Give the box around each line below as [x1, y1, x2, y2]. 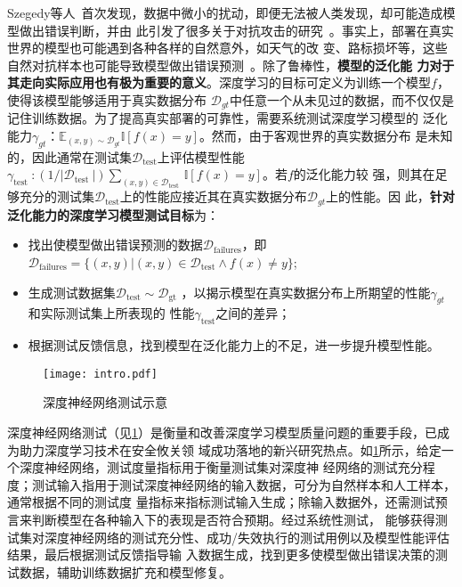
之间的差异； [215, 304, 291, 322]
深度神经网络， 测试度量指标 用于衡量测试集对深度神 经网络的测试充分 [19, 458, 423, 477]
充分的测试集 [19, 187, 94, 206]
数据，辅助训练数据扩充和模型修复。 [19, 562, 231, 581]
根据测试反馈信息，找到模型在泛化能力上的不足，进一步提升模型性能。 [28, 336, 440, 355]
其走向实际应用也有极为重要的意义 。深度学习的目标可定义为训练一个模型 [7, 73, 431, 92]
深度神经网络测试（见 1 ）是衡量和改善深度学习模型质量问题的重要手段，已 [7, 422, 437, 441]
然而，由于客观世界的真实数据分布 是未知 [211, 126, 453, 145]
